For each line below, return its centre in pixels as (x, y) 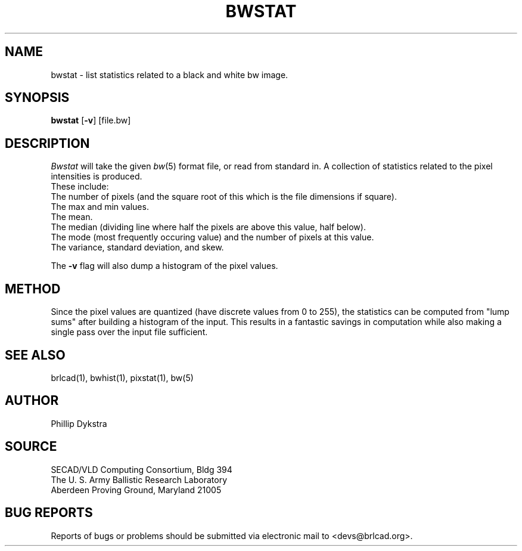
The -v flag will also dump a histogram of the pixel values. (164, 266)
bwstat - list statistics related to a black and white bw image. (170, 75)
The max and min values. (100, 207)
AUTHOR (32, 401)
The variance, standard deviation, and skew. (137, 247)
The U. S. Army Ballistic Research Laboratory (139, 479)
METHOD (33, 289)
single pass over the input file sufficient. (129, 332)
